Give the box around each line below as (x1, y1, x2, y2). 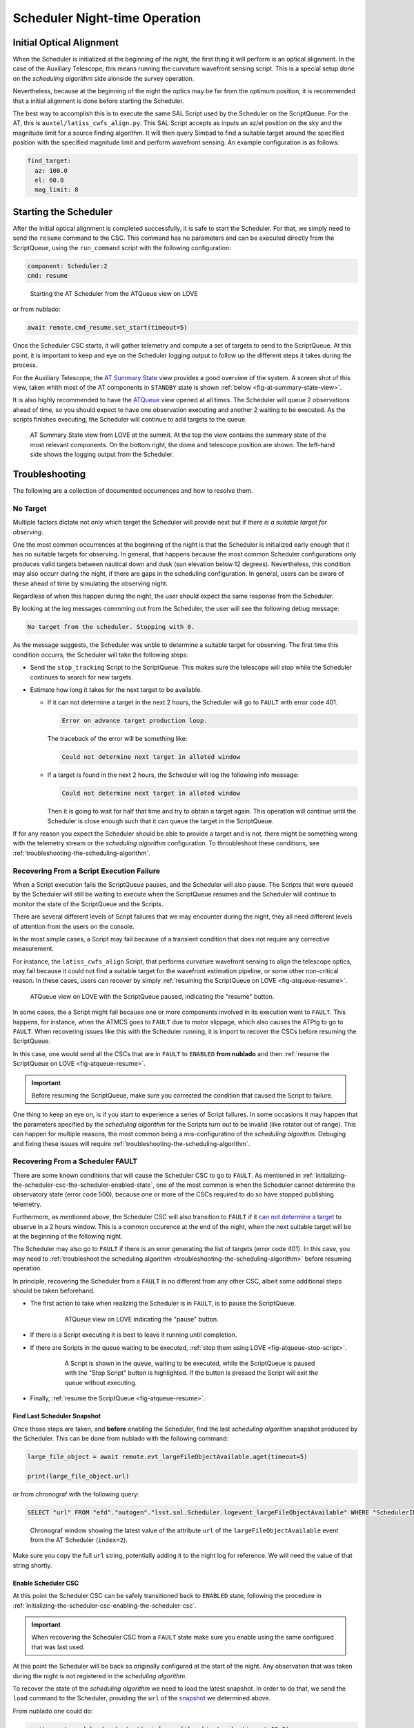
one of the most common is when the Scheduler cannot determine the (155, 1181, 355, 1189)
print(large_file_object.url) (27, 1472, 130, 1480)
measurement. (12, 944, 55, 953)
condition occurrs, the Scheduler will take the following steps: (12, 650, 189, 659)
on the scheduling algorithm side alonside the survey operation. (12, 74, 195, 82)
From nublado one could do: (12, 1707, 93, 1715)
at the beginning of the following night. (12, 1232, 124, 1241)
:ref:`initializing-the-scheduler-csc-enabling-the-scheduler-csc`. (12, 1601, 197, 1610)
